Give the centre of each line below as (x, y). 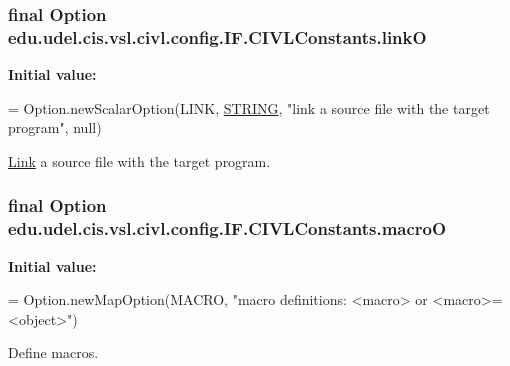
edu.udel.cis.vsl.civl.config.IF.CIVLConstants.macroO (227, 228)
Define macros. (53, 352)
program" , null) (55, 127)
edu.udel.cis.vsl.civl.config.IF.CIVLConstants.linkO (217, 36)
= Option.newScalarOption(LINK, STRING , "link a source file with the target (249, 107)
